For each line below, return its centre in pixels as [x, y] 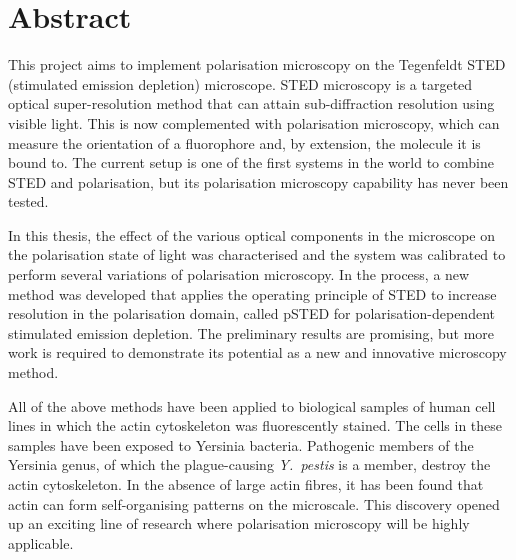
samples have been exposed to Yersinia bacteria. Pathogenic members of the [241, 444]
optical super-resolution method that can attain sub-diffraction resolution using [251, 103]
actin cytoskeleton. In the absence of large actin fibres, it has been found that [246, 484]
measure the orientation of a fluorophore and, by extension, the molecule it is [244, 142]
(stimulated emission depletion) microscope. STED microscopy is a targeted [240, 83]
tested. [28, 201]
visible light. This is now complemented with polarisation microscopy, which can [254, 122]
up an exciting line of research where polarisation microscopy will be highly [239, 523]
